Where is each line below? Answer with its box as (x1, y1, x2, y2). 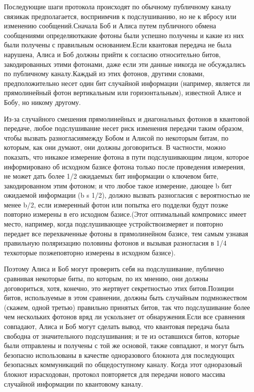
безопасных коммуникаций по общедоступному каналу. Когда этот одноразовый (4, 359, 242, 370)
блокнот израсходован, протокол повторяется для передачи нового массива (4, 369, 226, 379)
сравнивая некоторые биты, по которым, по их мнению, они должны (4, 273, 209, 284)
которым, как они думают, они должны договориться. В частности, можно (4, 142, 226, 152)
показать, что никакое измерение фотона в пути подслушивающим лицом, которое (4, 151, 249, 162)
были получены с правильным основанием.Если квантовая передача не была (4, 40, 232, 50)
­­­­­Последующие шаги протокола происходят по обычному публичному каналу (4, 1, 232, 11)
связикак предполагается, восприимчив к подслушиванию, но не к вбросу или (4, 11, 236, 21)
